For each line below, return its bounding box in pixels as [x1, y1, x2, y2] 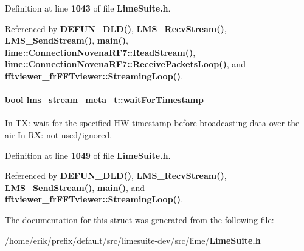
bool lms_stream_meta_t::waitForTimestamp [5, 93, 204, 106]
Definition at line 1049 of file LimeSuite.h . [5, 149, 171, 161]
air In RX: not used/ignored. [5, 128, 112, 141]
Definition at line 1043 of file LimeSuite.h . [5, 2, 171, 14]
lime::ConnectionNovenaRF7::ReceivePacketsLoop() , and [5, 58, 246, 70]
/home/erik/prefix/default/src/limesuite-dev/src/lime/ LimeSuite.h [5, 233, 261, 246]
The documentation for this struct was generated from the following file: [5, 213, 274, 226]
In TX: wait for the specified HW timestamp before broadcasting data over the [5, 116, 300, 129]
